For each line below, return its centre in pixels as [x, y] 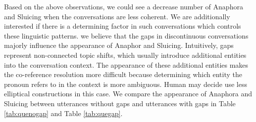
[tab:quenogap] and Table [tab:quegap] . [63, 113]
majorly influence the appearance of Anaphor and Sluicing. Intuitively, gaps [119, 45]
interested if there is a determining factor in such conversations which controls [123, 26]
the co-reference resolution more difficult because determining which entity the [123, 74]
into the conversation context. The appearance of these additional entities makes [126, 64]
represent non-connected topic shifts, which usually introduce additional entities [125, 55]
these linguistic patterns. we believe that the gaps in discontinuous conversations [126, 35]
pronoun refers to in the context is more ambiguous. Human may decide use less [126, 84]
